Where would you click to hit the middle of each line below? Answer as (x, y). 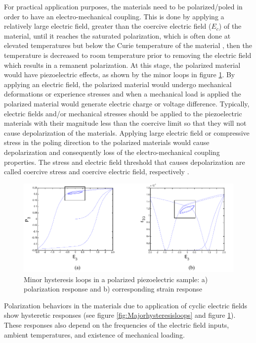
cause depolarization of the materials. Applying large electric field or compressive (127, 132)
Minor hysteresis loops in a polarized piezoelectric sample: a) (116, 279)
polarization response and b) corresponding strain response (113, 289)
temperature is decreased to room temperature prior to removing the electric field (128, 55)
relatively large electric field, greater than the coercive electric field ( (108, 26)
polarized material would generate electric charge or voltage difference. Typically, (127, 103)
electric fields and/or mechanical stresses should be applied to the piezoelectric (123, 113)
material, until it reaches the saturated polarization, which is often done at (117, 35)
